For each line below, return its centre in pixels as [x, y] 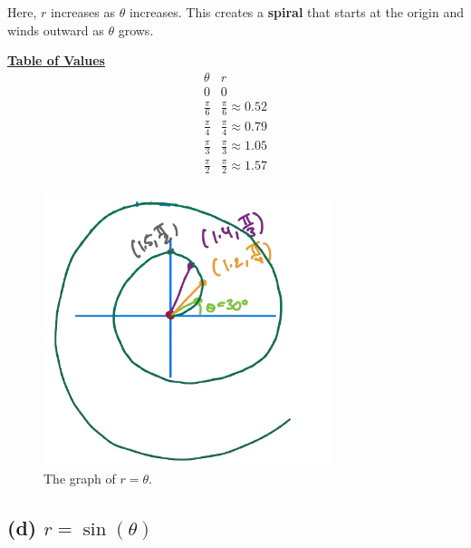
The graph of [80, 478]
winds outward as [56, 29]
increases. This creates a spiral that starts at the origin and [296, 12]
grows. [136, 29]
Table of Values [56, 60]
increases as [82, 12]
